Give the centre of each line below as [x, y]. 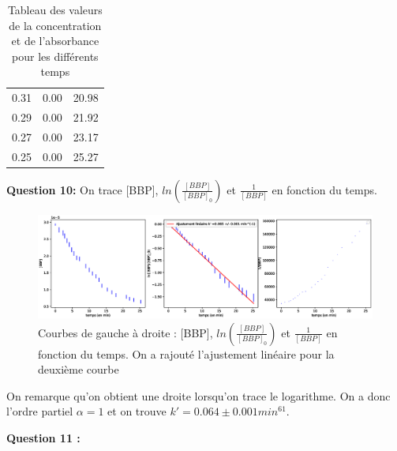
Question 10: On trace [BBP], [82, 189]
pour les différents [55, 56]
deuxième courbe [79, 369]
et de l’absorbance [55, 41]
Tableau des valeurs [55, 9]
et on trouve [137, 411]
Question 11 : [43, 438]
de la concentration [55, 25]
